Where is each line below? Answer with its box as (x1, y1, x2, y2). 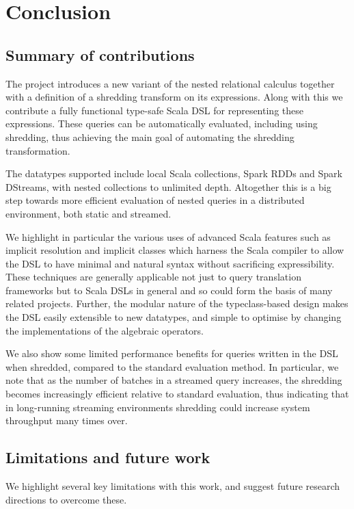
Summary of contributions (5, 44, 195, 65)
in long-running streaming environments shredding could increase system (5, 400, 310, 414)
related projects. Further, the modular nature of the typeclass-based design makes (5, 296, 349, 311)
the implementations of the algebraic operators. (5, 323, 204, 337)
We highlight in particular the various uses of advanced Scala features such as (5, 229, 331, 244)
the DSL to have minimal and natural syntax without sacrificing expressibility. (5, 256, 335, 270)
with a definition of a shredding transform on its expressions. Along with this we (5, 90, 343, 104)
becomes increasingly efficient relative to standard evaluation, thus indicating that (5, 387, 349, 401)
